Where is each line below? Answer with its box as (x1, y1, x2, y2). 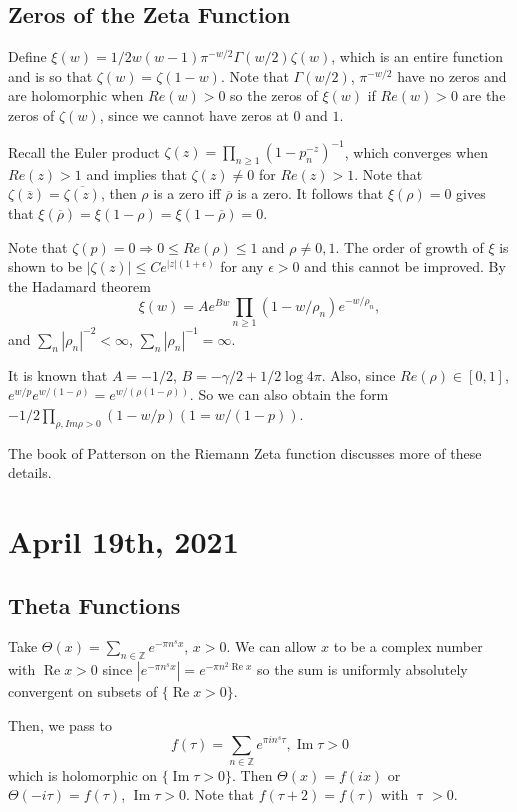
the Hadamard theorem (8, 275, 151, 296)
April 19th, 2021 (8, 521, 239, 562)
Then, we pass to (8, 714, 112, 735)
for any (220, 256, 264, 277)
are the (462, 85, 506, 106)
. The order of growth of (335, 236, 484, 257)
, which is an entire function (331, 46, 503, 67)
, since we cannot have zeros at (99, 104, 289, 125)
